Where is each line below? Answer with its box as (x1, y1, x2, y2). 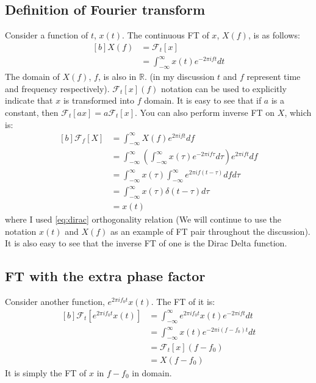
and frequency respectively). (5, 82, 110, 95)
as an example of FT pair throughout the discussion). (110, 224, 311, 237)
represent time (246, 70, 301, 83)
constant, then (5, 106, 59, 118)
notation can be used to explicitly (161, 82, 287, 95)
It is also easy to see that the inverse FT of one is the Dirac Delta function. (5, 237, 287, 249)
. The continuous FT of (122, 29, 209, 41)
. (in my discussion (144, 70, 215, 83)
